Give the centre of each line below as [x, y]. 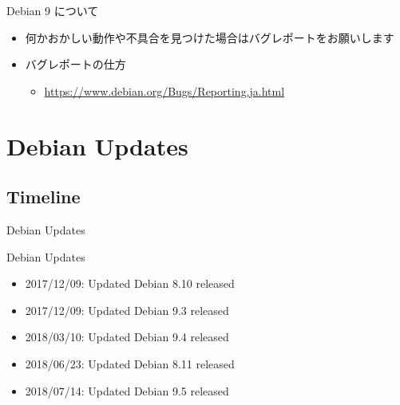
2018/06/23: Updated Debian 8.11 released [130, 363]
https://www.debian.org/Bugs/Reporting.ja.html [164, 90]
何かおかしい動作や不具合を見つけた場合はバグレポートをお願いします [210, 37]
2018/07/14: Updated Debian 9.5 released [127, 390]
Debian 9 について [53, 10]
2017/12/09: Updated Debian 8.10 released [130, 283]
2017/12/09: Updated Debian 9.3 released [127, 310]
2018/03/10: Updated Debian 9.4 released [127, 337]
